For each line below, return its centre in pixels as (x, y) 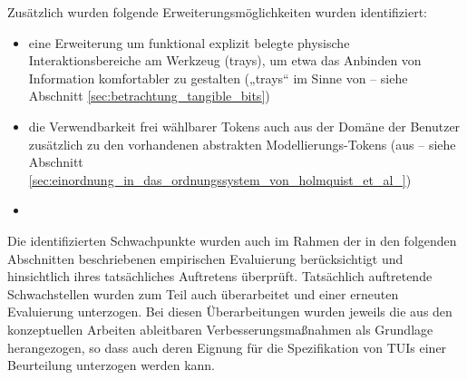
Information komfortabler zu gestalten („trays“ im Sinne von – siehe (218, 78)
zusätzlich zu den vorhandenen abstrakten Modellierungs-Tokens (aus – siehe (242, 144)
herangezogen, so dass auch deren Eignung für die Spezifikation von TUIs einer (227, 347)
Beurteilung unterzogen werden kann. (111, 365)
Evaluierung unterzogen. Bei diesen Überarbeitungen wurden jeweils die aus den (230, 312)
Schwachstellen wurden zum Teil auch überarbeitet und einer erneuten (203, 293)
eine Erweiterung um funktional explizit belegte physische (189, 42)
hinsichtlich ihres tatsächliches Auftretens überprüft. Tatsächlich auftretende (220, 276)
